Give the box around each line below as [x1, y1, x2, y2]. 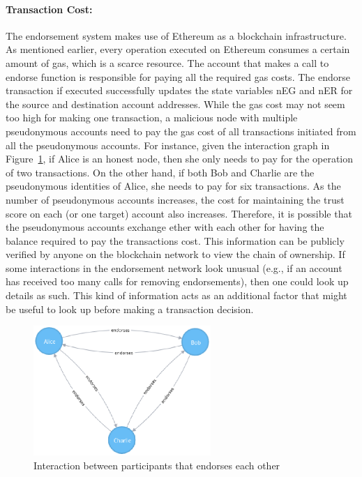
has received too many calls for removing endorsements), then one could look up [6, 274, 349, 289]
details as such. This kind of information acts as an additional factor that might [6, 288, 347, 303]
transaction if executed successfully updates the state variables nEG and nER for [6, 83, 353, 98]
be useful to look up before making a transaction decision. [6, 301, 254, 316]
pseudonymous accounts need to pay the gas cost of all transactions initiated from [6, 123, 356, 138]
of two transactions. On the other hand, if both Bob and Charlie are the [6, 165, 315, 179]
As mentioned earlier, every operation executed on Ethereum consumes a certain [6, 42, 350, 56]
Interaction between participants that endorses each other [33, 457, 280, 472]
